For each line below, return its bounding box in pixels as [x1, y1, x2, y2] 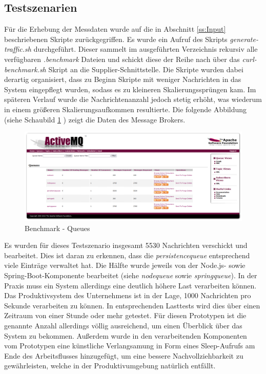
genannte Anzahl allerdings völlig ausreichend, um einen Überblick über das [4, 320, 242, 330]
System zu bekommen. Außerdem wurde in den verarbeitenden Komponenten [4, 330, 247, 341]
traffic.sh [4, 44, 31, 54]
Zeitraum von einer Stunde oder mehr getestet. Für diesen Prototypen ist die [4, 310, 247, 321]
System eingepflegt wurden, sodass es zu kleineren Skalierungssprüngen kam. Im [4, 84, 256, 94]
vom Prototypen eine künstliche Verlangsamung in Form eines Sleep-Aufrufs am [4, 340, 255, 351]
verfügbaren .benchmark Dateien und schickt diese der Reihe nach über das [4, 53, 240, 64]
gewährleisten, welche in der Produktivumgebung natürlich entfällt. [4, 360, 216, 371]
